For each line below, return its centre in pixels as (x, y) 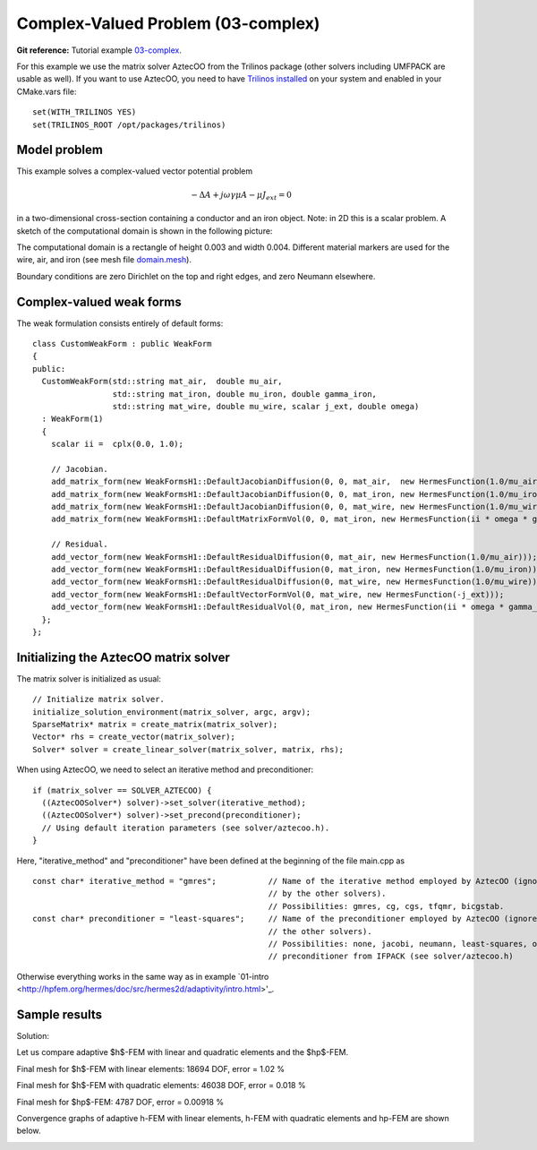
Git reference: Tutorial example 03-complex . (99, 50)
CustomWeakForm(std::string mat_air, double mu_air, (162, 382)
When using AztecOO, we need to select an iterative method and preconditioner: (165, 769)
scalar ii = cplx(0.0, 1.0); (117, 444)
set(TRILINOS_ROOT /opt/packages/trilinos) (129, 124)
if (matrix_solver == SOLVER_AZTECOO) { (122, 790)
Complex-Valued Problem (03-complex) (168, 23)
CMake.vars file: (47, 91)
